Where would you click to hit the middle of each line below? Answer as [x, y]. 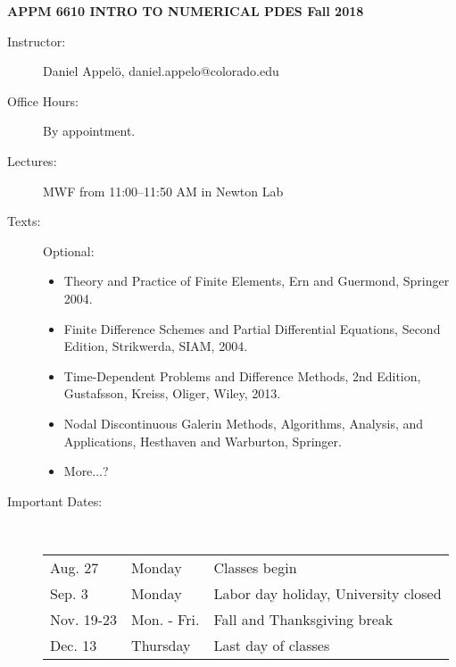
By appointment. [89, 131]
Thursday [161, 645]
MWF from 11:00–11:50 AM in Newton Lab [163, 191]
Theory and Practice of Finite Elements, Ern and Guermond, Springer [257, 281]
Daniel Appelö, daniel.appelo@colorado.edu [161, 71]
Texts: [24, 221]
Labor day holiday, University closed [327, 593]
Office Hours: [43, 100]
